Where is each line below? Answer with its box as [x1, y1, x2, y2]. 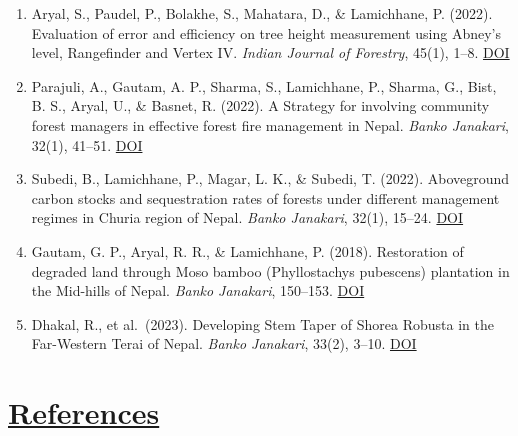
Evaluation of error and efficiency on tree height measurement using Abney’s [31, 22, 502, 43]
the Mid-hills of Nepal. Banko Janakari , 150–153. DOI [31, 280, 365, 301]
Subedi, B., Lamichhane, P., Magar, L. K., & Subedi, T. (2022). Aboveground [31, 168, 510, 189]
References [8, 392, 160, 433]
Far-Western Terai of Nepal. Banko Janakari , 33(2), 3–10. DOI [31, 333, 417, 354]
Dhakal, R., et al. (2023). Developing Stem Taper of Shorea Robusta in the [31, 313, 494, 334]
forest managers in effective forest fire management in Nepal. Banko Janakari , [31, 114, 509, 135]
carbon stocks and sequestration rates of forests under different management [31, 187, 500, 208]
